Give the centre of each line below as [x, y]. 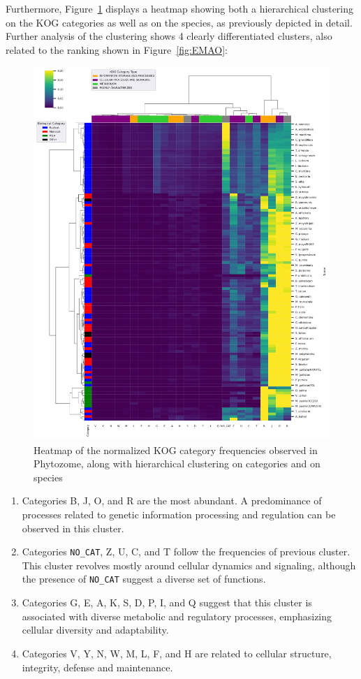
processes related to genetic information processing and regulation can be [179, 514]
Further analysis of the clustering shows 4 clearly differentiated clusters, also [169, 36]
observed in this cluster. [73, 528]
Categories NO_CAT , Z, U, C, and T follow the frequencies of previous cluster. [186, 552]
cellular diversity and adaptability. [95, 630]
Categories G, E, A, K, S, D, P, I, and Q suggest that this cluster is [167, 603]
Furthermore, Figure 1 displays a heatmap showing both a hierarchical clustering [180, 8]
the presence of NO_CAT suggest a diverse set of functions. [144, 579]
